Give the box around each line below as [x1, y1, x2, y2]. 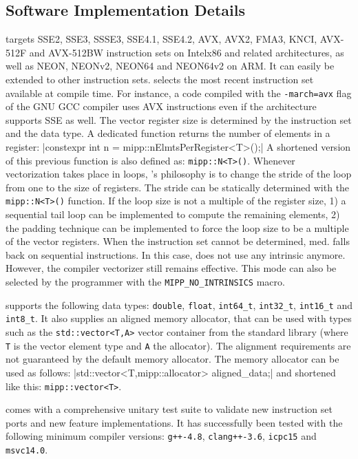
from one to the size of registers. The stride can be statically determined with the [6, 180, 350, 194]
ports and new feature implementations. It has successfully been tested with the [6, 415, 343, 429]
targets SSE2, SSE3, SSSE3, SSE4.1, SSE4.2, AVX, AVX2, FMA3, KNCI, [6, 32, 317, 46]
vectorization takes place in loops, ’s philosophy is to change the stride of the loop [6, 167, 352, 181]
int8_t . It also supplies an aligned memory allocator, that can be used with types [6, 311, 352, 325]
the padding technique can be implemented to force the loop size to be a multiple [6, 220, 349, 235]
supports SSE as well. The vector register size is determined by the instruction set [6, 112, 352, 127]
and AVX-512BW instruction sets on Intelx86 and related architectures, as [29, 45, 344, 59]
